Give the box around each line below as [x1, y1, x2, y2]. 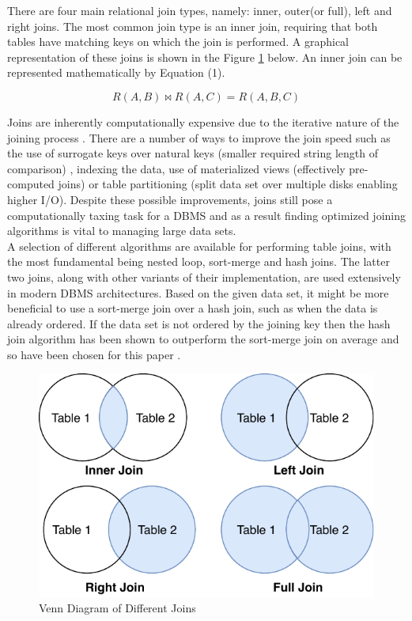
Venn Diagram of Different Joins [39, 600, 196, 616]
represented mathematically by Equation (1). [7, 64, 225, 81]
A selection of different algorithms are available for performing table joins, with [7, 237, 391, 254]
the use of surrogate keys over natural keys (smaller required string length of [7, 145, 378, 161]
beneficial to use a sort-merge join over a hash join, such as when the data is [7, 300, 378, 316]
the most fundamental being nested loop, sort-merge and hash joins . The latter [7, 253, 390, 270]
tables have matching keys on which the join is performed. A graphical [7, 33, 350, 50]
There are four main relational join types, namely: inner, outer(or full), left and [7, 2, 392, 18]
